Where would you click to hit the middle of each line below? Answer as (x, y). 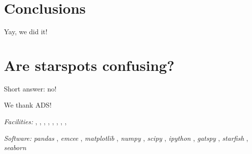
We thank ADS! (28, 105)
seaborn (15, 147)
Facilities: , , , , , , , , (35, 121)
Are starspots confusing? (89, 65)
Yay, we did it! (26, 32)
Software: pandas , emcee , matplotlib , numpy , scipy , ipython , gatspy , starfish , (126, 138)
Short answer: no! (30, 88)
